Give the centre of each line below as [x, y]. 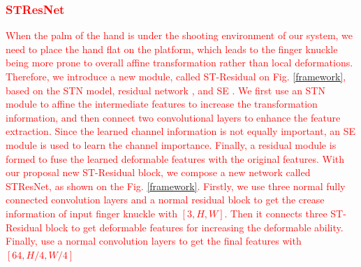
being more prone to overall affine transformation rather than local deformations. [179, 63]
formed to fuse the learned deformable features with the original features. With [175, 158]
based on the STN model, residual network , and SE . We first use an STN [165, 90]
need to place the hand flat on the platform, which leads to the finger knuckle [172, 49]
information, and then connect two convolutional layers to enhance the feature [173, 117]
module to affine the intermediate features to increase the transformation [162, 104]
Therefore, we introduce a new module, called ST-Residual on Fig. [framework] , [176, 76]
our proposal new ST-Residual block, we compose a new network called [158, 172]
